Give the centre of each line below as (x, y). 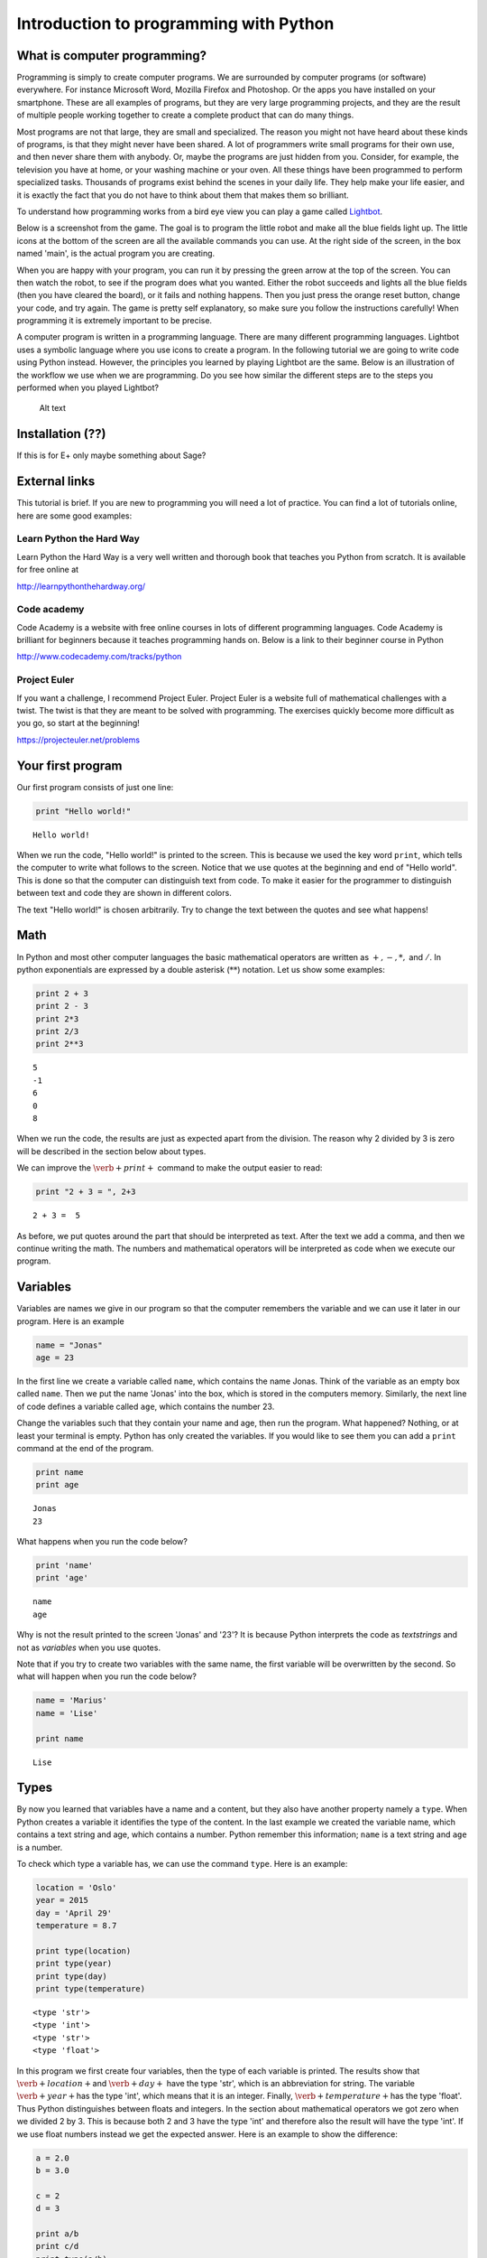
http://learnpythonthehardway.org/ (81, 586)
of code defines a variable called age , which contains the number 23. (146, 1406)
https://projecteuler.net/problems (78, 740)
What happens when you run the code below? (102, 1542)
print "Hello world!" (83, 811)
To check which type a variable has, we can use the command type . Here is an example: (182, 1864)
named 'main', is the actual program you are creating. (116, 254)
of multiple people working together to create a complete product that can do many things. (185, 115)
